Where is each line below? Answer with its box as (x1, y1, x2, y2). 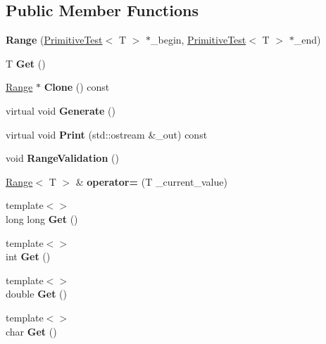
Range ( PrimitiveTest (6, 32, 103, 47)
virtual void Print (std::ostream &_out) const (6, 127, 208, 141)
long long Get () (6, 211, 78, 226)
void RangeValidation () (6, 151, 119, 165)
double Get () (6, 286, 67, 301)
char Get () (6, 324, 57, 338)
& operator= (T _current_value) (75, 174, 227, 189)
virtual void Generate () (6, 103, 115, 117)
